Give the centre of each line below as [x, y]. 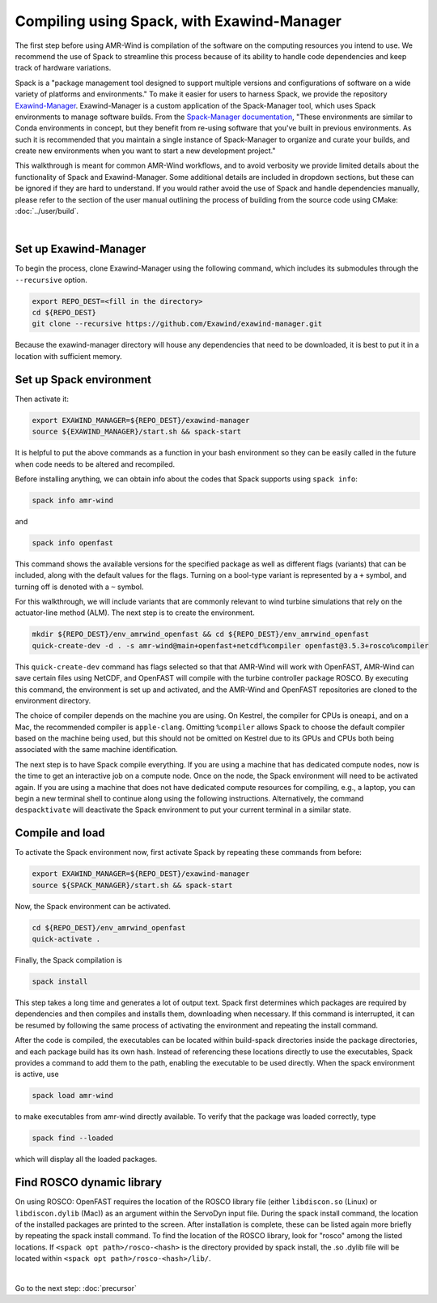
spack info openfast [72, 543]
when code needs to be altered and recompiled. [95, 464]
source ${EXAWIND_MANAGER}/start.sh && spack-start [137, 432]
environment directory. [53, 700]
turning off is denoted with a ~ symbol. [79, 587]
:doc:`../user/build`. [47, 211]
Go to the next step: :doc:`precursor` [76, 1288]
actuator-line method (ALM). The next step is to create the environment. [135, 613]
